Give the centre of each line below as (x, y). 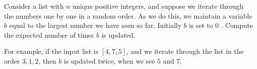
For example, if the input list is (51, 51)
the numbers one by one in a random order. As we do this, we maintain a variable (128, 15)
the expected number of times (49, 34)
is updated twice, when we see (109, 60)
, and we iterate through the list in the (185, 51)
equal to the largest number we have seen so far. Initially (95, 25)
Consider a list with (34, 6)
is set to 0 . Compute (221, 25)
